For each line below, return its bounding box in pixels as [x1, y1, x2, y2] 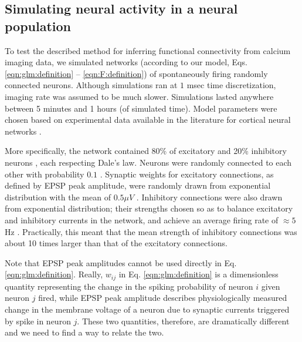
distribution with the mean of [5, 190, 111, 203]
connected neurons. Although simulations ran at [5, 79, 178, 91]
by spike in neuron [5, 314, 71, 327]
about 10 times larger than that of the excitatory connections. [5, 237, 228, 249]
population [5, 16, 72, 35]
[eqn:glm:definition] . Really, [5, 268, 103, 280]
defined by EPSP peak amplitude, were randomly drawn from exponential [5, 179, 271, 192]
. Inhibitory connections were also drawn [136, 190, 283, 203]
